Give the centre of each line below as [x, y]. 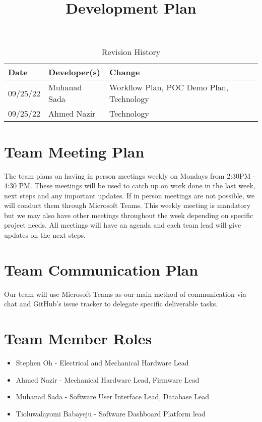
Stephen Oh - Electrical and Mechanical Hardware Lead [102, 363]
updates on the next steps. [45, 235]
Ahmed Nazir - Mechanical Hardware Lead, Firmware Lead [108, 379]
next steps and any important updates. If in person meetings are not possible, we [129, 195]
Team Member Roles [78, 338]
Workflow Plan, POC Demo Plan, [169, 87]
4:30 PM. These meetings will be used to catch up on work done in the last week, [130, 186]
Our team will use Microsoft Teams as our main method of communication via [125, 294]
